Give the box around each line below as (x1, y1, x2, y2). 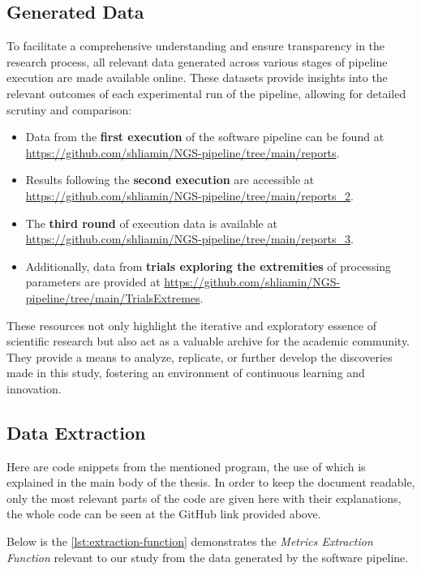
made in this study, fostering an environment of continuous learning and (6, 364, 365, 381)
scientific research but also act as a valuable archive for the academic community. (6, 333, 410, 350)
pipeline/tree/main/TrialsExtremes (25, 289, 200, 306)
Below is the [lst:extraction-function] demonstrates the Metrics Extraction (6, 533, 373, 550)
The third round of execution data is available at (25, 214, 277, 231)
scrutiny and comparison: (6, 101, 132, 118)
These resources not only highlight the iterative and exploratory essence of (6, 316, 376, 333)
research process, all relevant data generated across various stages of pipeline (6, 53, 388, 70)
